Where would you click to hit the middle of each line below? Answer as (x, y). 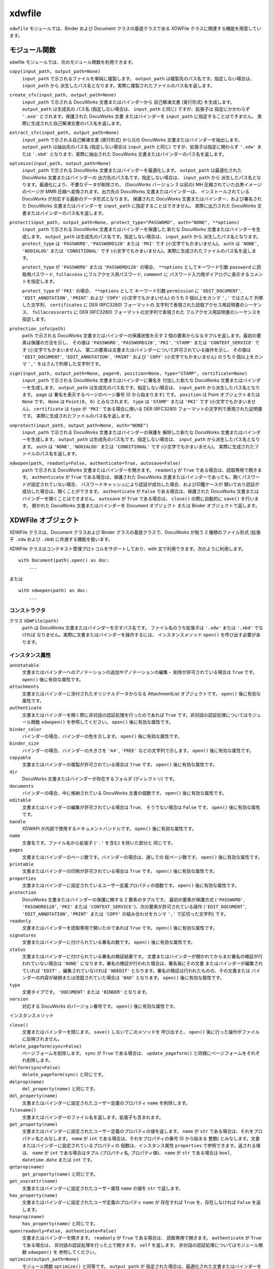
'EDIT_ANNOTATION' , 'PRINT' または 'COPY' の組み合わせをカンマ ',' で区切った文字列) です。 (125, 914)
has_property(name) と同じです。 (60, 1224)
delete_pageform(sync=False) (46, 1046)
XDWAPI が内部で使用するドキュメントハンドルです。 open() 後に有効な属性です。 (109, 828)
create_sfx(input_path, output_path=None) (63, 95)
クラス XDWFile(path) (34, 621)
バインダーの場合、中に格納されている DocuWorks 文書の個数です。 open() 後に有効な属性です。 (124, 793)
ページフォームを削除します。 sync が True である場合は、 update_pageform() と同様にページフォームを (134, 1053)
